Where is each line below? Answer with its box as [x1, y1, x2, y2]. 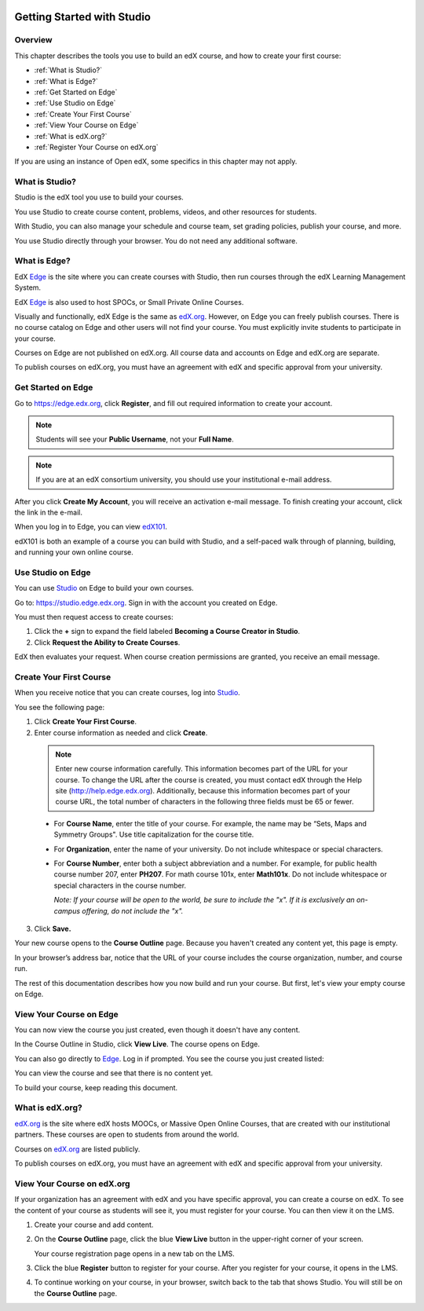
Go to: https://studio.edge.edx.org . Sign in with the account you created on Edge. [14, 598, 278, 607]
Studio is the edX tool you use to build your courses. [14, 192, 184, 202]
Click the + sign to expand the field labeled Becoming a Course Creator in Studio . [34, 627, 301, 636]
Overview [14, 35, 53, 46]
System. [14, 283, 42, 292]
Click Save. [34, 924, 71, 933]
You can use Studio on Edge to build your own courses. [14, 584, 194, 593]
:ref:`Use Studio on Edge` [34, 98, 116, 108]
